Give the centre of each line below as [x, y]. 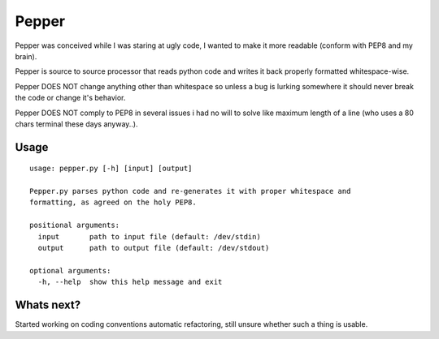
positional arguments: [75, 225]
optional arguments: [70, 270]
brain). [26, 56]
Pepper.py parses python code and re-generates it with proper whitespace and [190, 191]
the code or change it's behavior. [70, 98]
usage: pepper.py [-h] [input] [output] [111, 169]
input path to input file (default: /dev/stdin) [150, 236]
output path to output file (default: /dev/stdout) [154, 248]
